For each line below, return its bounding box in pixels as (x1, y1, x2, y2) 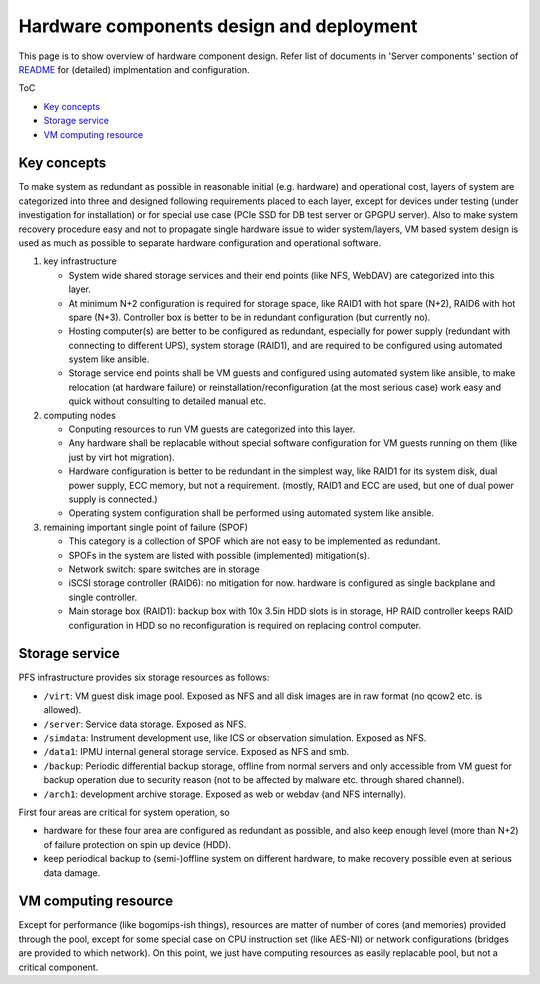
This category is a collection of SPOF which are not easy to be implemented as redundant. (68, 535, 441, 547)
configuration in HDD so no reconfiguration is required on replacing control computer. (68, 619, 422, 631)
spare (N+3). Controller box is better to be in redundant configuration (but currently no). (68, 311, 431, 323)
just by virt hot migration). (68, 451, 175, 463)
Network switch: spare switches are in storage (68, 563, 260, 575)
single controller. (68, 591, 138, 603)
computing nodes (43, 409, 117, 421)
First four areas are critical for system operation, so (18, 806, 230, 818)
